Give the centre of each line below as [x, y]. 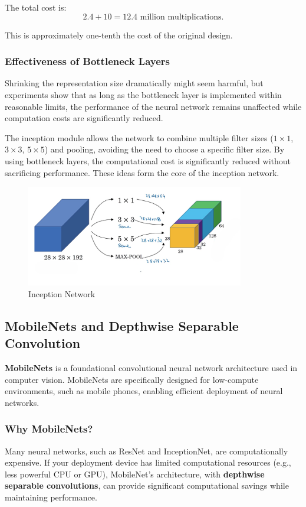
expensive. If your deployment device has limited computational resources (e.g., [148, 462]
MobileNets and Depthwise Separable [122, 325]
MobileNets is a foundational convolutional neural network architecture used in [151, 368]
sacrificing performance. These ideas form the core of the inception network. [142, 172]
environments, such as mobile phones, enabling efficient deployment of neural [144, 391]
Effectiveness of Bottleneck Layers [88, 61]
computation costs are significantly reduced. [84, 118]
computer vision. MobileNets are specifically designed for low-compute [132, 379]
